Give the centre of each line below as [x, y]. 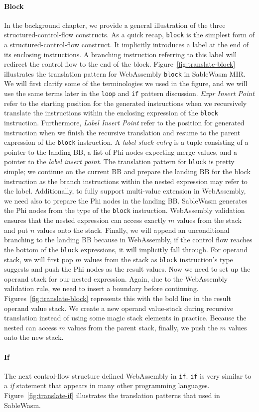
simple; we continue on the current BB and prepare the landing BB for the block [127, 171]
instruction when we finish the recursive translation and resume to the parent [122, 132]
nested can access [30, 327]
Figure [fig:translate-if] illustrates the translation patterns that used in [112, 395]
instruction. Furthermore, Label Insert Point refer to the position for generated [124, 122]
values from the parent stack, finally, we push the [142, 327]
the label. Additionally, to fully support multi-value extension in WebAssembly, [125, 191]
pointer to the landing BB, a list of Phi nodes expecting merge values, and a [121, 152]
